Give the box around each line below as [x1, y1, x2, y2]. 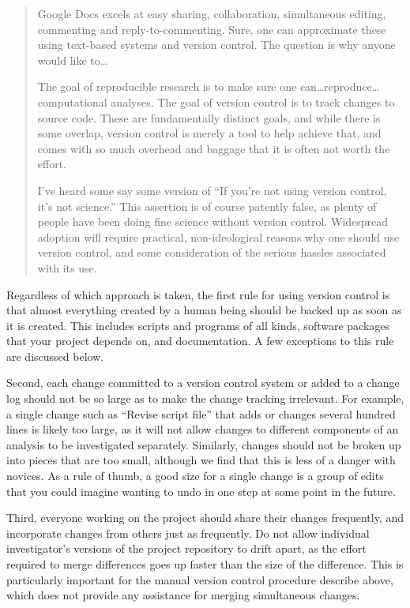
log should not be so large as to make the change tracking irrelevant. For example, [6, 390, 404, 407]
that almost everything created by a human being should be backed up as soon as [6, 302, 402, 318]
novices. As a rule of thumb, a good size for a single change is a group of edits [6, 467, 384, 484]
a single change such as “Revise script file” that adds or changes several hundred [6, 405, 396, 422]
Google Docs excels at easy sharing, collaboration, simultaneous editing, [37, 6, 386, 21]
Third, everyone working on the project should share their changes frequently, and [6, 509, 404, 526]
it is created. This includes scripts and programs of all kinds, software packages [6, 317, 390, 333]
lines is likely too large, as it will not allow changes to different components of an [6, 421, 399, 437]
